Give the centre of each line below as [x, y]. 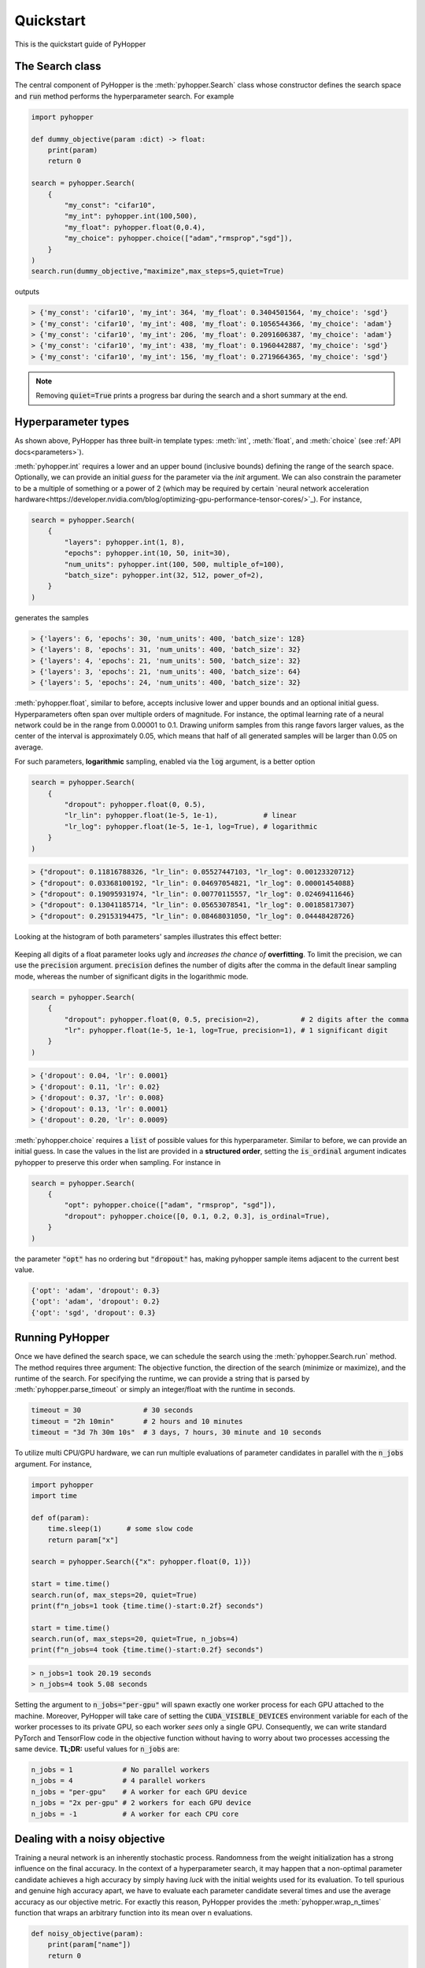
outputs [27, 292]
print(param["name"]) [89, 1945]
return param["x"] [83, 1540]
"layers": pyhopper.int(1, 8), [124, 542]
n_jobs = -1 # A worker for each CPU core [135, 1814]
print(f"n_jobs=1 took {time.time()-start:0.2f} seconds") [147, 1605]
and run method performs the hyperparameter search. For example [124, 96]
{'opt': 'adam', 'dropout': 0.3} [96, 1291]
